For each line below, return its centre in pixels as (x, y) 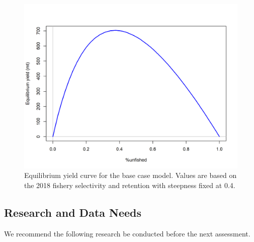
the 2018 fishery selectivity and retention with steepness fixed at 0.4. (130, 185)
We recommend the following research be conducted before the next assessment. (127, 233)
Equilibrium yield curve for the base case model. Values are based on (131, 175)
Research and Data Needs (73, 213)
